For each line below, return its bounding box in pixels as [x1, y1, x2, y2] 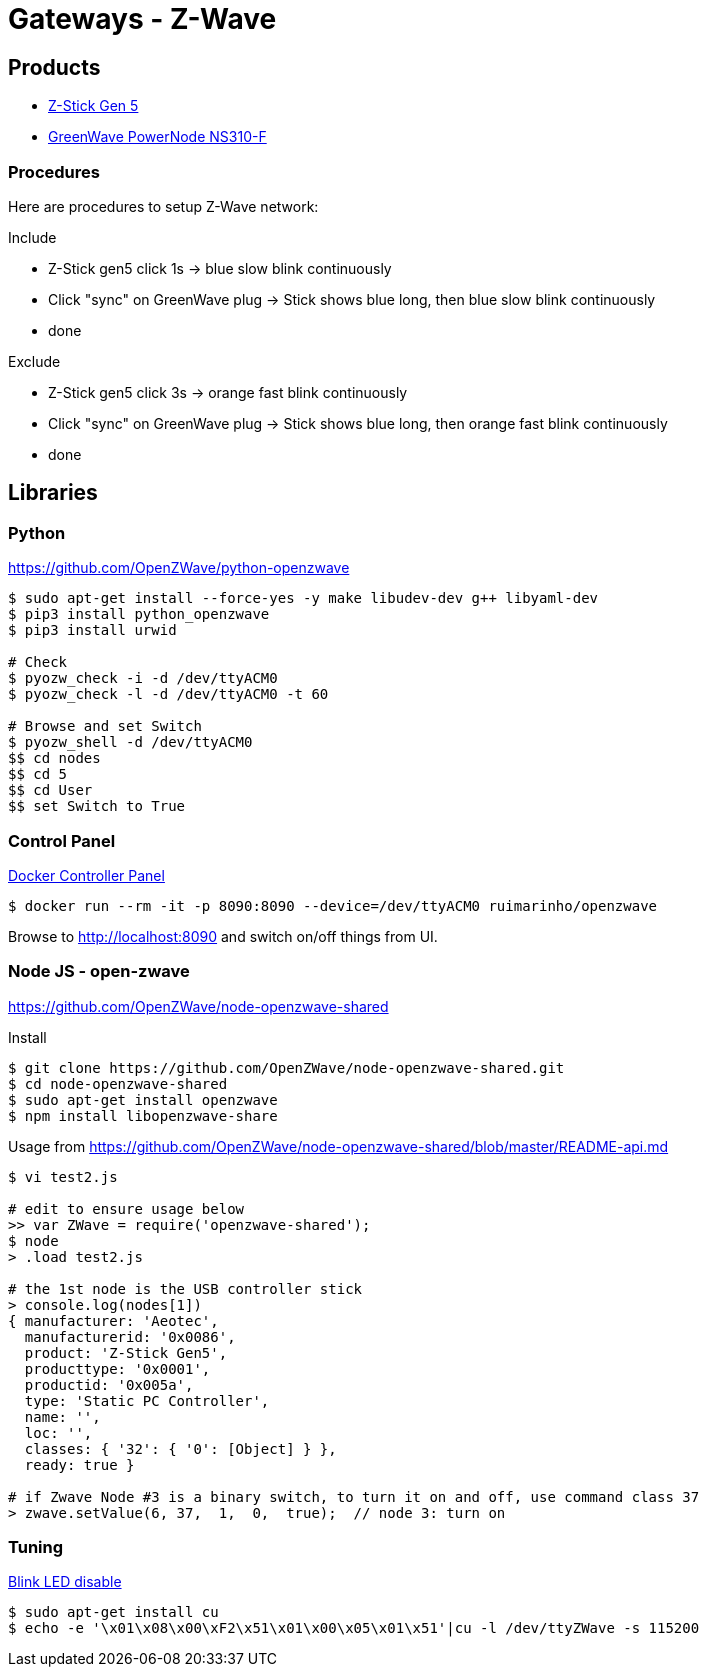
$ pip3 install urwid [8, 622, 177, 639]
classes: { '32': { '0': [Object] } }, [24, 1440, 337, 1457]
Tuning [8, 1537, 64, 1558]
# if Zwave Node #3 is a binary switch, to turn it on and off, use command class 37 [8, 1488, 700, 1505]
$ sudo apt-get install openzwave [8, 1091, 278, 1108]
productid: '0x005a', [24, 1376, 194, 1393]
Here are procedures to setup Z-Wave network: [8, 197, 319, 215]
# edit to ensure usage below [8, 1200, 245, 1217]
